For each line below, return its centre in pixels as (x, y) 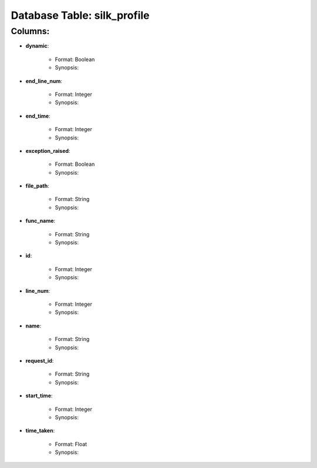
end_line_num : (44, 81)
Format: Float (71, 444)
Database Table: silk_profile (80, 15)
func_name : (41, 221)
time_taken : (40, 431)
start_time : (39, 396)
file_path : (37, 186)
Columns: (30, 31)
